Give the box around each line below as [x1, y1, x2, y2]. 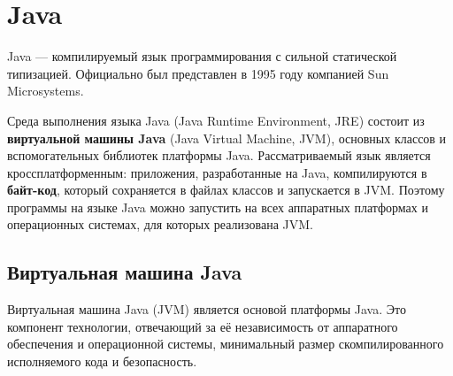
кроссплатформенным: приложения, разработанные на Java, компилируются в [7, 163, 427, 181]
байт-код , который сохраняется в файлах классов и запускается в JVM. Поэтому [7, 180, 445, 199]
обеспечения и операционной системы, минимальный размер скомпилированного [7, 334, 444, 353]
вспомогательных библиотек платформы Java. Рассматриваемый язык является [7, 146, 431, 165]
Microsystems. [7, 81, 84, 100]
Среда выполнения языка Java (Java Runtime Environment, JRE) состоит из [7, 111, 425, 129]
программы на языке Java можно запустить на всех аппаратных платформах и [7, 197, 428, 216]
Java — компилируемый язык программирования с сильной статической [7, 47, 397, 65]
